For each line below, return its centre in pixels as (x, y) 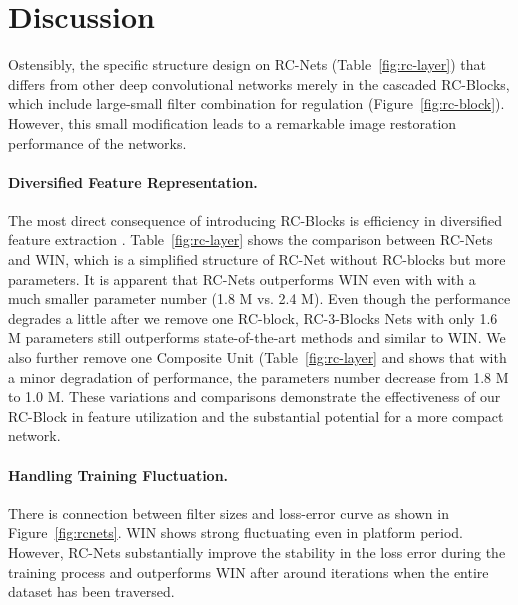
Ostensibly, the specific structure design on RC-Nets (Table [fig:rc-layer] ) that (247, 64)
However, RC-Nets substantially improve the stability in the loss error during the (257, 552)
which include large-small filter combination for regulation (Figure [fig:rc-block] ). (256, 103)
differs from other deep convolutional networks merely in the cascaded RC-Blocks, (259, 83)
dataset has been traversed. (91, 591)
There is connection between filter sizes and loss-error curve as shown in (228, 512)
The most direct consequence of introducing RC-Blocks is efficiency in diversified (255, 219)
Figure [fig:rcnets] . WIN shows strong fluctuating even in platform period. (235, 532)
